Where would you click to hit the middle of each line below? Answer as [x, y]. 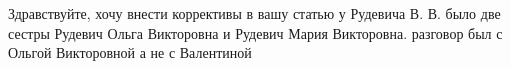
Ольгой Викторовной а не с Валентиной [130, 52]
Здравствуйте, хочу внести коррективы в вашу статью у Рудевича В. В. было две [254, 13]
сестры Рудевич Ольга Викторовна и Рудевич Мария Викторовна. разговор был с [255, 32]
